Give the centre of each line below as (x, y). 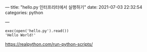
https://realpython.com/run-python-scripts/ (49, 44)
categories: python (24, 13)
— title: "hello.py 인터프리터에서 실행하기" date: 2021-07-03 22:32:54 (74, 7)
